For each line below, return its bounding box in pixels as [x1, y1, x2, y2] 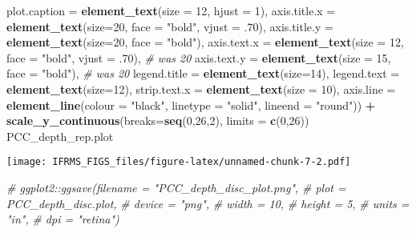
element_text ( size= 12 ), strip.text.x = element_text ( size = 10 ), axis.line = [6, 80, 396, 97]
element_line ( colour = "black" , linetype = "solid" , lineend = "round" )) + [6, 96, 376, 113]
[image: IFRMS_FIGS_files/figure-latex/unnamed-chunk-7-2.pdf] [6, 156, 351, 168]
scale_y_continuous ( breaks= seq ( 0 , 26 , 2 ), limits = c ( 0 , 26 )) [6, 112, 309, 129]
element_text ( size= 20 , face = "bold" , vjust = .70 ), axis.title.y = [6, 18, 333, 34]
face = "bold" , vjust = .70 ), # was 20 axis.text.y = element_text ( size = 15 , [6, 49, 391, 66]
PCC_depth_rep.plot [6, 127, 114, 144]
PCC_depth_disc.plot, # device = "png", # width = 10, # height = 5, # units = [6, 195, 410, 211]
